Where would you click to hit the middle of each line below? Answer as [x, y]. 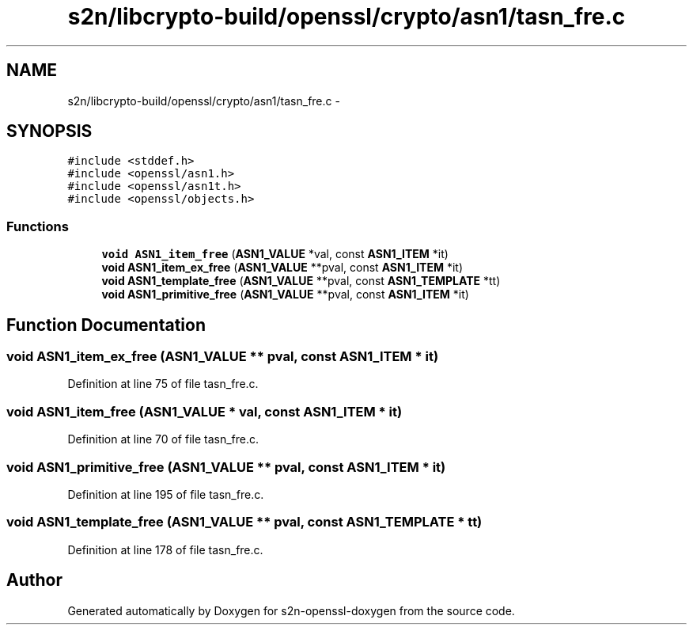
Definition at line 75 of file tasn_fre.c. [163, 384]
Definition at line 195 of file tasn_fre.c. [166, 494]
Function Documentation [106, 325]
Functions [38, 226]
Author [34, 580]
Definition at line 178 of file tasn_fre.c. [165, 549]
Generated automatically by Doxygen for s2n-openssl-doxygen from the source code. [291, 610]
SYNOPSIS [49, 131]
